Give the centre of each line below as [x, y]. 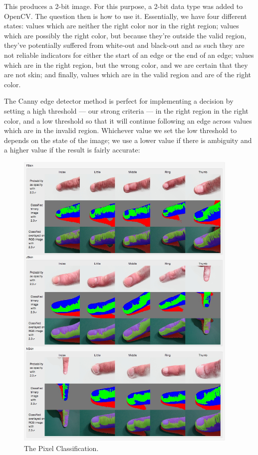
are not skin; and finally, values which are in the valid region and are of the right [128, 75]
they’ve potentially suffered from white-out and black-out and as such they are [124, 45]
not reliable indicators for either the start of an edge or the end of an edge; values [129, 55]
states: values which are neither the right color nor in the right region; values [122, 26]
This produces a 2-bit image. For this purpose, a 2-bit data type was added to [124, 6]
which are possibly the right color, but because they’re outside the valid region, [125, 35]
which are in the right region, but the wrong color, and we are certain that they [126, 65]
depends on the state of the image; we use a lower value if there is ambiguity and [128, 140]
